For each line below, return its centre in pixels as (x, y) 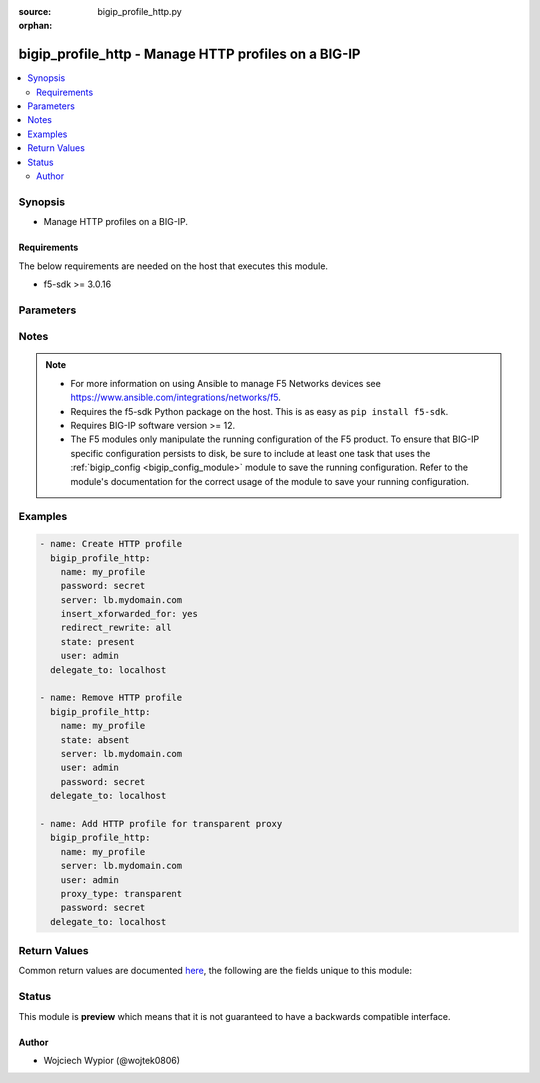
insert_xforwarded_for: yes (129, 614)
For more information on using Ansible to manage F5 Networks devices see (226, 383)
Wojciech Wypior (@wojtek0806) (111, 1060)
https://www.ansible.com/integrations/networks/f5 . (176, 397)
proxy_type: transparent (121, 893)
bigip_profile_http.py (139, 11)
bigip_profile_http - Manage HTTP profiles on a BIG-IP (189, 54)
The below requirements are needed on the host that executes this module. (173, 266)
